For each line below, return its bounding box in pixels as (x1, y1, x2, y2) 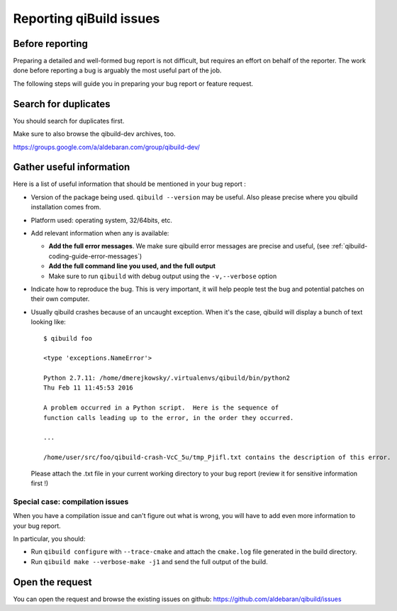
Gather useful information (13, 161, 130, 173)
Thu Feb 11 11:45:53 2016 (43, 384, 134, 392)
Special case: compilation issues (13, 497, 129, 507)
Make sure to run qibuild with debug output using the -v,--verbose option (48, 272, 277, 280)
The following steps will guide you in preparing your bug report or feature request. (13, 79, 254, 88)
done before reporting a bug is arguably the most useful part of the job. (13, 66, 222, 75)
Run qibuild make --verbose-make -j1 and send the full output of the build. (30, 557, 269, 566)
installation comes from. (30, 203, 101, 211)
